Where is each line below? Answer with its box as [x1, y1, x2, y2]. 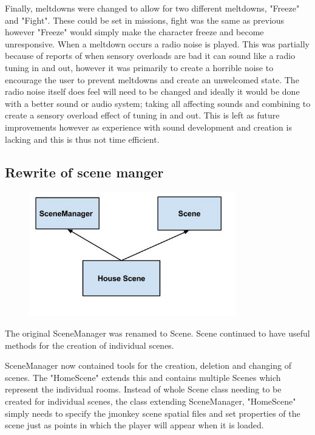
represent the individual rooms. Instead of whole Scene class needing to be [5, 383, 282, 396]
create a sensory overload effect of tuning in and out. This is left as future [5, 109, 280, 122]
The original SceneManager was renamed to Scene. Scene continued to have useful [5, 327, 310, 340]
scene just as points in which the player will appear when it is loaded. [5, 419, 264, 431]
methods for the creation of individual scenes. [5, 338, 174, 351]
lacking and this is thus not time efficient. [5, 132, 160, 145]
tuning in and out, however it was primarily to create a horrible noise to [5, 61, 274, 74]
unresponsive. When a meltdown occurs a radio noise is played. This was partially [5, 37, 310, 50]
